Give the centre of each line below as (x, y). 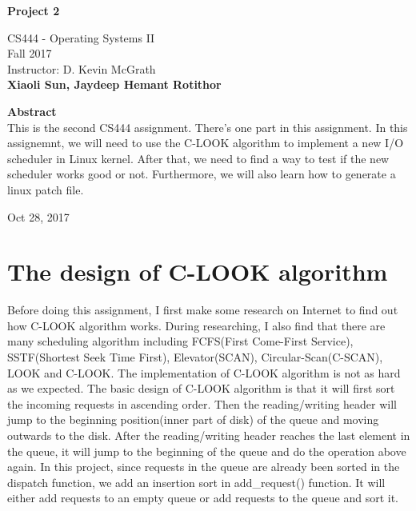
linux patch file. (46, 189)
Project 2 (34, 10)
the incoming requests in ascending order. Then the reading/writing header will (202, 403)
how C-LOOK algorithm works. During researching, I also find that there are (196, 325)
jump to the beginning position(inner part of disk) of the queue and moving (193, 419)
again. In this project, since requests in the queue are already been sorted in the (204, 467)
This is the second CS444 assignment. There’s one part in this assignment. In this (208, 127)
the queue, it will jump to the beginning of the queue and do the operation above (207, 451)
